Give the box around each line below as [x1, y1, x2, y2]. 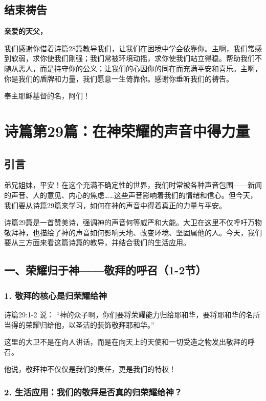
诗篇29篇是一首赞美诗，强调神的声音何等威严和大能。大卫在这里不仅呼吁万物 [4, 217, 262, 228]
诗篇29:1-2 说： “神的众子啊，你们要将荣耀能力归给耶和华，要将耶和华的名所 [4, 309, 260, 319]
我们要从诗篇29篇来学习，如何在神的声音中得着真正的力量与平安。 [4, 199, 226, 210]
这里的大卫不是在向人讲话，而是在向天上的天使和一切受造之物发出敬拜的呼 [4, 336, 255, 347]
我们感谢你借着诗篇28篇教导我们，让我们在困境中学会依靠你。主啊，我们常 [4, 43, 255, 53]
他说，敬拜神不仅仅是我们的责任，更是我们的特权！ [4, 364, 176, 374]
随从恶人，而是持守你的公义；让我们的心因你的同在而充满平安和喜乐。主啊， [4, 63, 262, 73]
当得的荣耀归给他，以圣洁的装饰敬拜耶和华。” [4, 319, 154, 330]
